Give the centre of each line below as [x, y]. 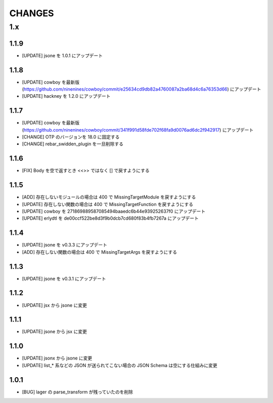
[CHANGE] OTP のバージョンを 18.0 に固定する [71, 137]
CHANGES [32, 13]
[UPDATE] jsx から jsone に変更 [54, 305]
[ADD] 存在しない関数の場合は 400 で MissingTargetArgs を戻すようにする [99, 252]
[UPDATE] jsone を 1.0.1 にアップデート [62, 55]
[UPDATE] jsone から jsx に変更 [54, 332]
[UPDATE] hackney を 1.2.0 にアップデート [66, 96]
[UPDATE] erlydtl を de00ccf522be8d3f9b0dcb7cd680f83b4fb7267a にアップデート [110, 218]
